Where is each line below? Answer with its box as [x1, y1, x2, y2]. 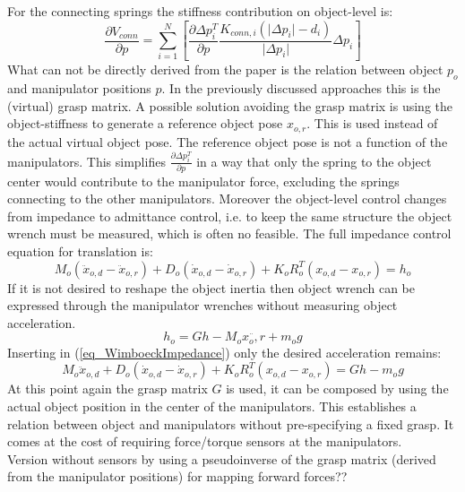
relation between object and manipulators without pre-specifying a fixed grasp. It [7, 414, 454, 433]
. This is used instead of [306, 114, 438, 133]
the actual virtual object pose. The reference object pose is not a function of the [7, 132, 448, 151]
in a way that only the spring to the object [196, 151, 432, 170]
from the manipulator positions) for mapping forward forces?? [7, 467, 348, 486]
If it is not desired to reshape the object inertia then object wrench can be [7, 278, 415, 297]
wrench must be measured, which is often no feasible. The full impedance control [7, 224, 452, 243]
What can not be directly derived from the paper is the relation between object [7, 60, 443, 79]
